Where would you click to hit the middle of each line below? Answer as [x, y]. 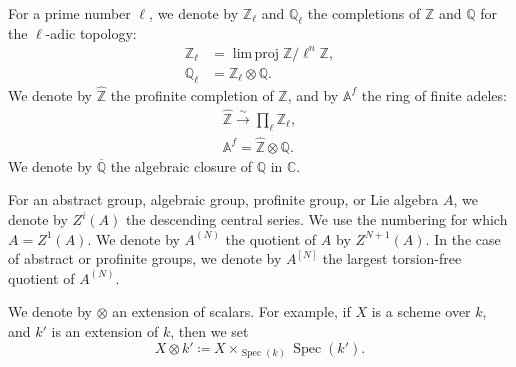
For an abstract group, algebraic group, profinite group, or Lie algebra [223, 199]
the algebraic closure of [181, 165]
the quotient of [271, 238]
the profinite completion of [192, 94]
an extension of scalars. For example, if [231, 311]
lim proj [256, 53]
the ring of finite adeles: [434, 94]
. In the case [463, 238]
